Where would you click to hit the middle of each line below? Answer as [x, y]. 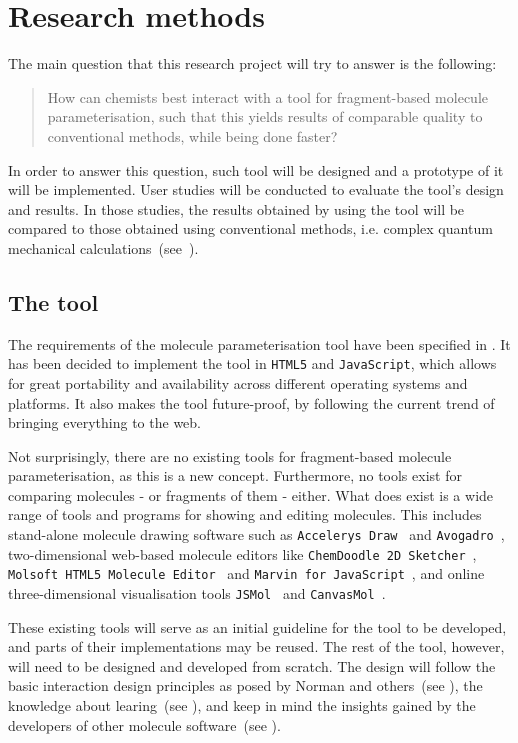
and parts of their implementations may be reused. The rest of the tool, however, [256, 646]
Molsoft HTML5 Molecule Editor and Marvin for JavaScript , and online [246, 573]
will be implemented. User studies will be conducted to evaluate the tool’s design [256, 189]
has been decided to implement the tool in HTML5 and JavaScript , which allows [252, 363]
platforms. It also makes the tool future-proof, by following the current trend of [251, 402]
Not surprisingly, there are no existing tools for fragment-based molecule [230, 455]
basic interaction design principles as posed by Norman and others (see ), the [245, 685]
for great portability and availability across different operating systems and [238, 382]
